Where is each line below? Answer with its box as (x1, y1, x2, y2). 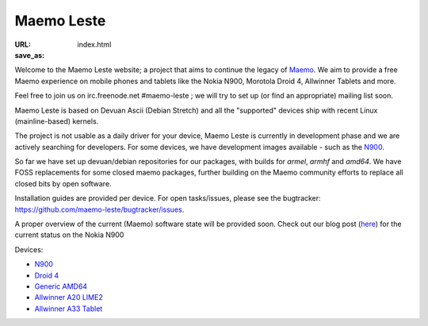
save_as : (14, 50, 45, 59)
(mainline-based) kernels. (14, 116, 99, 126)
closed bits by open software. (14, 178, 112, 188)
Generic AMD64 (34, 282, 87, 291)
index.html (77, 40, 112, 49)
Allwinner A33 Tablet (34, 304, 103, 313)
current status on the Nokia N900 (14, 230, 124, 240)
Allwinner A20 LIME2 (34, 293, 103, 302)
